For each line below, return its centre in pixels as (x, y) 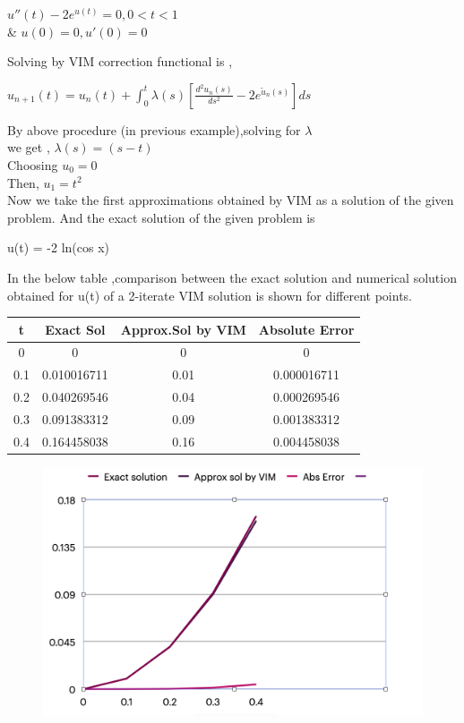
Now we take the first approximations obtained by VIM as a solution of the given (231, 200)
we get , (29, 147)
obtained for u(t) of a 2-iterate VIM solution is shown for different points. (210, 295)
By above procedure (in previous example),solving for (154, 129)
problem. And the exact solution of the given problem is (161, 217)
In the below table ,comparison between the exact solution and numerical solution (232, 277)
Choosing (33, 164)
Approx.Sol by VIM (183, 329)
